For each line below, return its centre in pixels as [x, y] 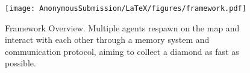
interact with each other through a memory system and [107, 40]
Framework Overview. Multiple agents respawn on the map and [122, 27]
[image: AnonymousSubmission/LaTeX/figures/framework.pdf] [126, 8]
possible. [20, 63]
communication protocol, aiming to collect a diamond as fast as [122, 51]
